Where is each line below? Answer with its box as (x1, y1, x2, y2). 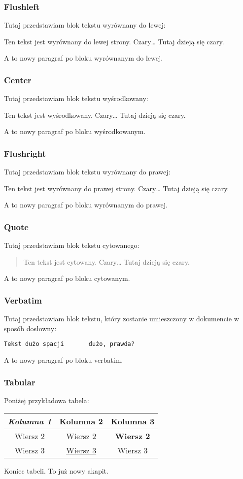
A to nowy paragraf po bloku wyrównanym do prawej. (4, 200, 168, 210)
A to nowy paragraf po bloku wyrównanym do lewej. (4, 53, 163, 63)
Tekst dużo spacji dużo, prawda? (4, 341, 135, 348)
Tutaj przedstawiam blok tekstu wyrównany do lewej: (4, 20, 166, 30)
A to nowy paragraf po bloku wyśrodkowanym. (4, 126, 146, 137)
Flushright (4, 147, 46, 159)
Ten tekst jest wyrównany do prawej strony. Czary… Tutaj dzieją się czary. (4, 183, 229, 193)
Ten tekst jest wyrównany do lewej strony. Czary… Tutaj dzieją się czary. (4, 36, 224, 46)
